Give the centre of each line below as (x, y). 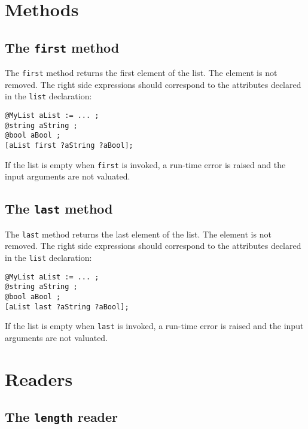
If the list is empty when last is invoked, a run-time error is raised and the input (154, 326)
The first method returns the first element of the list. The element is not (141, 73)
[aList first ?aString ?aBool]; (69, 146)
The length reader (62, 417)
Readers (39, 378)
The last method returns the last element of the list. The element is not (138, 234)
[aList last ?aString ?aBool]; (67, 307)
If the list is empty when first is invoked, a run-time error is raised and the (145, 164)
